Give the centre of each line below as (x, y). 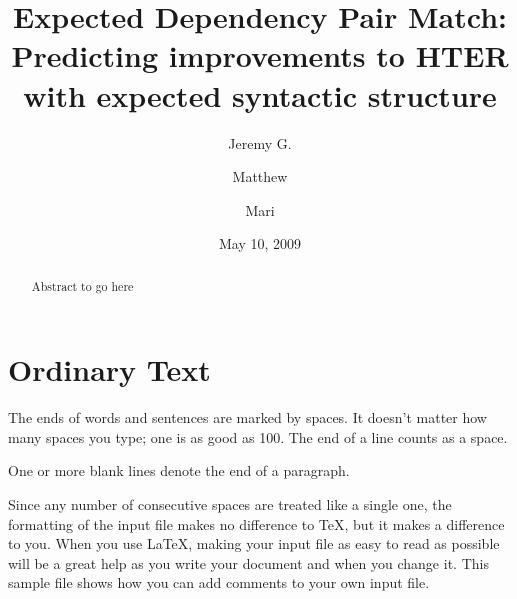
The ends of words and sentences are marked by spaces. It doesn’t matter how (247, 417)
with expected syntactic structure (260, 94)
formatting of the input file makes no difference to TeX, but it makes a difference (256, 523)
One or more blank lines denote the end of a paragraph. (179, 470)
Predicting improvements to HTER (260, 55)
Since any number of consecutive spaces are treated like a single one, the (230, 504)
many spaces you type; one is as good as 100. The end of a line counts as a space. (258, 436)
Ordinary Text (109, 369)
